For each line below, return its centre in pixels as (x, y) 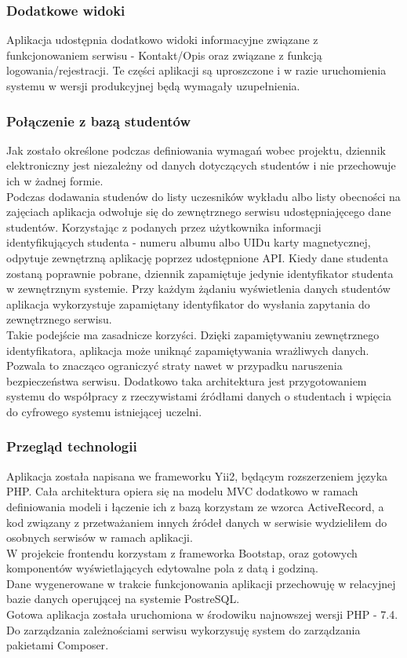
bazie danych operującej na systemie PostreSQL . (123, 599)
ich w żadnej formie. (55, 181)
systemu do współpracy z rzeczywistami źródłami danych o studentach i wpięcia (199, 396)
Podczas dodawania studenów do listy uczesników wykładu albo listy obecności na (203, 196)
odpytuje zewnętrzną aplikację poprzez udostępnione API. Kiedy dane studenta (197, 257)
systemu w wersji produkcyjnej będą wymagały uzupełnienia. (153, 86)
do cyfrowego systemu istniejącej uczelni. (104, 411)
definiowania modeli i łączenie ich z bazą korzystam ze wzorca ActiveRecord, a (195, 506)
